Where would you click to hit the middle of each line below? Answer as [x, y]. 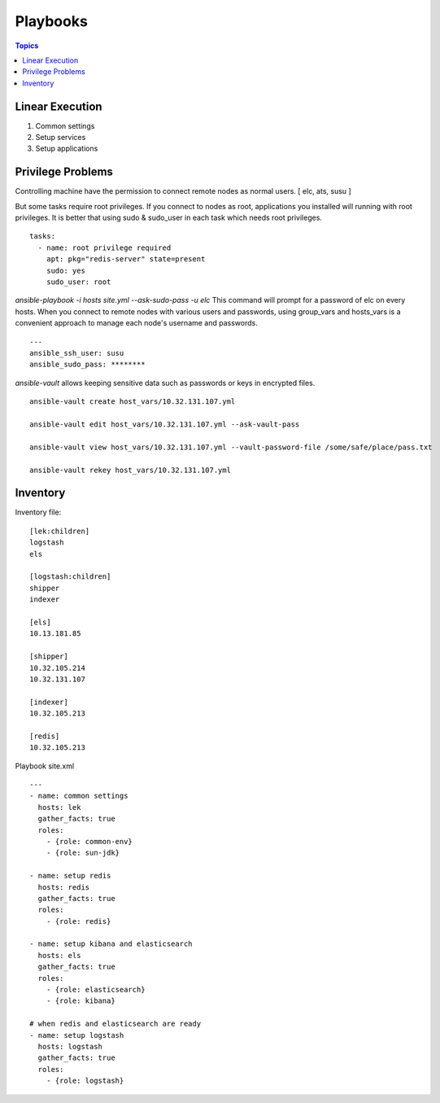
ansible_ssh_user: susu [77, 353]
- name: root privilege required [105, 247]
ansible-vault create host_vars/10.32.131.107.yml [133, 402]
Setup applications [67, 149]
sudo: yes [65, 270]
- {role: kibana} [81, 1001]
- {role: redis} [78, 921]
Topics [27, 46]
